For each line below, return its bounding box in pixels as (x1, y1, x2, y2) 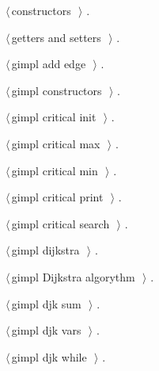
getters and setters (11, 29, 101, 45)
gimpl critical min (11, 162, 98, 178)
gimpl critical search (11, 215, 110, 231)
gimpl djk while (11, 348, 87, 365)
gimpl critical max (11, 135, 100, 151)
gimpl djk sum (11, 295, 81, 312)
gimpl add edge (11, 55, 86, 72)
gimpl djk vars (11, 322, 81, 338)
